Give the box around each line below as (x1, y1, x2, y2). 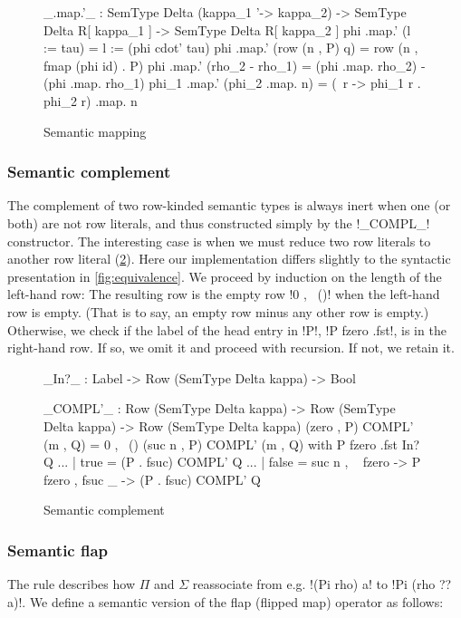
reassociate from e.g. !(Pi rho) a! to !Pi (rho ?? (192, 575, 452, 594)
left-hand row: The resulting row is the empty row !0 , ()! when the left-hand (7, 285, 440, 304)
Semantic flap (7, 538, 109, 561)
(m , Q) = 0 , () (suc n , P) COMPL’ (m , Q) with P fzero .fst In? (43, 434, 420, 453)
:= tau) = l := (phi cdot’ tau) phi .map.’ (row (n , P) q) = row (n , (43, 38, 418, 57)
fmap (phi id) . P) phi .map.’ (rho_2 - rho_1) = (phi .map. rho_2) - (43, 55, 426, 74)
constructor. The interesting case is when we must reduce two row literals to (7, 231, 431, 250)
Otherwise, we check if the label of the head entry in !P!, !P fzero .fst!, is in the (7, 320, 447, 339)
